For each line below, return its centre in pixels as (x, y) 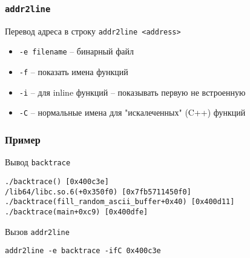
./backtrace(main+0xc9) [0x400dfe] (77, 212)
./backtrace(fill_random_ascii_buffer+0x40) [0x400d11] (120, 202)
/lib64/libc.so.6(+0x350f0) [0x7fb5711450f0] (98, 192)
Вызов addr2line (37, 231)
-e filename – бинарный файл (77, 51)
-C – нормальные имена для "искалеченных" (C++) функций (132, 112)
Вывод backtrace (38, 162)
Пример (23, 139)
